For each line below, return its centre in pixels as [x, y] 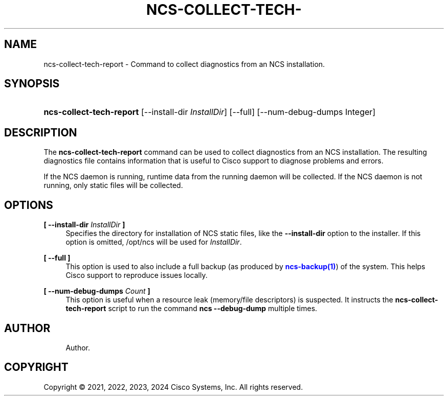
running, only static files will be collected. [113, 185]
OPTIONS [29, 205]
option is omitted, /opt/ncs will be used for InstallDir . [154, 242]
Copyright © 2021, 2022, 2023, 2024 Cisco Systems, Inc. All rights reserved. [173, 387]
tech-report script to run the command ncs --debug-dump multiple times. [192, 309]
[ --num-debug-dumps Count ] [97, 291]
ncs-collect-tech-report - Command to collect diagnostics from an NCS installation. [184, 64]
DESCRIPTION [41, 132]
